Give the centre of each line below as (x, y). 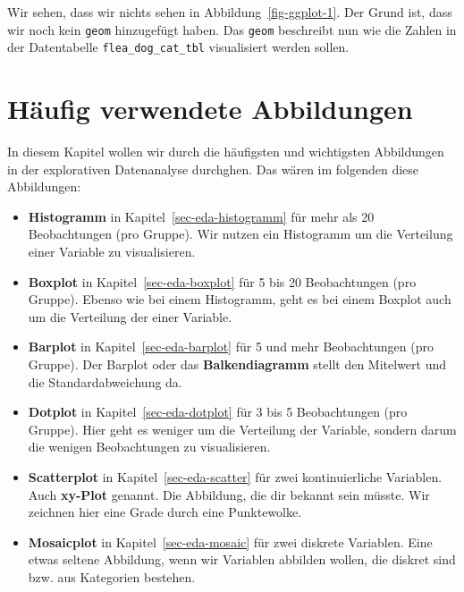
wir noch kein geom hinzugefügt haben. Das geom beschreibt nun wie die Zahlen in (232, 29)
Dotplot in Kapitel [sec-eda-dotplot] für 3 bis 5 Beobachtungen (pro (218, 412)
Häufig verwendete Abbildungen (210, 109)
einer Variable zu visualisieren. (112, 251)
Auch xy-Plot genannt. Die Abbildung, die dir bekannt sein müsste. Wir (229, 494)
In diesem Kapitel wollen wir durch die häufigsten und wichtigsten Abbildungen (226, 152)
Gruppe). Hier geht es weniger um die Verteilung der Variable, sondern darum (242, 429)
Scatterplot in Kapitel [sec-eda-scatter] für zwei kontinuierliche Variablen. (235, 476)
